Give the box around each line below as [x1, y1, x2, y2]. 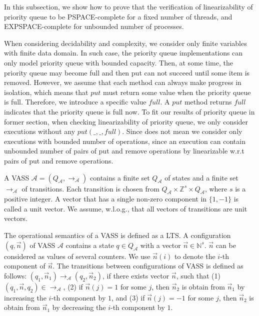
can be [215, 239, 236, 250]
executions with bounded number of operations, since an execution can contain [4, 135, 245, 146]
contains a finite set [90, 172, 150, 182]
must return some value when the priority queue [102, 86, 251, 97]
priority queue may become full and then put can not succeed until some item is [4, 67, 250, 77]
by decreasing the [52, 302, 106, 312]
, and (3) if [111, 292, 145, 302]
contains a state [65, 239, 114, 250]
